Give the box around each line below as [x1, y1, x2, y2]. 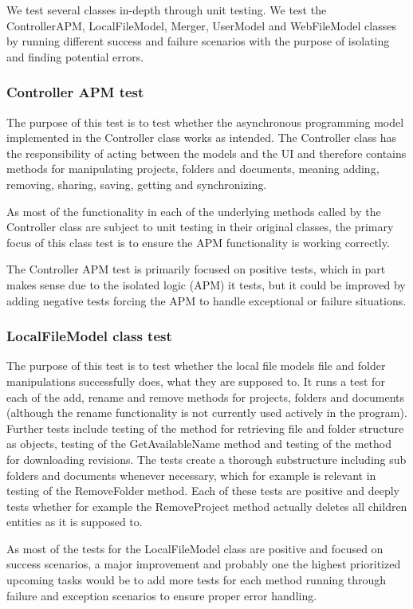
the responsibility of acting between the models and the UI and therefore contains [6, 144, 407, 161]
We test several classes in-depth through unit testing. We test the [6, 2, 327, 18]
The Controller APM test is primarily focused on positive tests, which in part [6, 261, 386, 277]
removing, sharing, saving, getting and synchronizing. [6, 175, 267, 192]
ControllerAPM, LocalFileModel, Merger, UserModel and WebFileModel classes [6, 17, 396, 33]
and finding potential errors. [6, 48, 144, 65]
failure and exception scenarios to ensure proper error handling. [6, 587, 317, 603]
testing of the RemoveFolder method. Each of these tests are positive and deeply [6, 482, 399, 499]
